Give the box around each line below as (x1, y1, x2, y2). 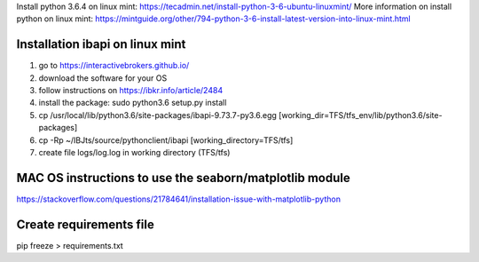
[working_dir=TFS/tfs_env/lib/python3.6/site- (278, 109, 443, 120)
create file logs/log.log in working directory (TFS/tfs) (38, 147, 231, 158)
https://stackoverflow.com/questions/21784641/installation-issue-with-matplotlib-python (16, 194, 342, 204)
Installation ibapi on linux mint (16, 36, 186, 52)
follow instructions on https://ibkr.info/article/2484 (38, 85, 224, 96)
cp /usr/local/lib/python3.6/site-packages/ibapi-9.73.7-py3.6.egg (38, 109, 277, 120)
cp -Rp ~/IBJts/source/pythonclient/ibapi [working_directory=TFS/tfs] (38, 134, 294, 146)
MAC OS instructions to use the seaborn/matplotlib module (16, 170, 350, 186)
